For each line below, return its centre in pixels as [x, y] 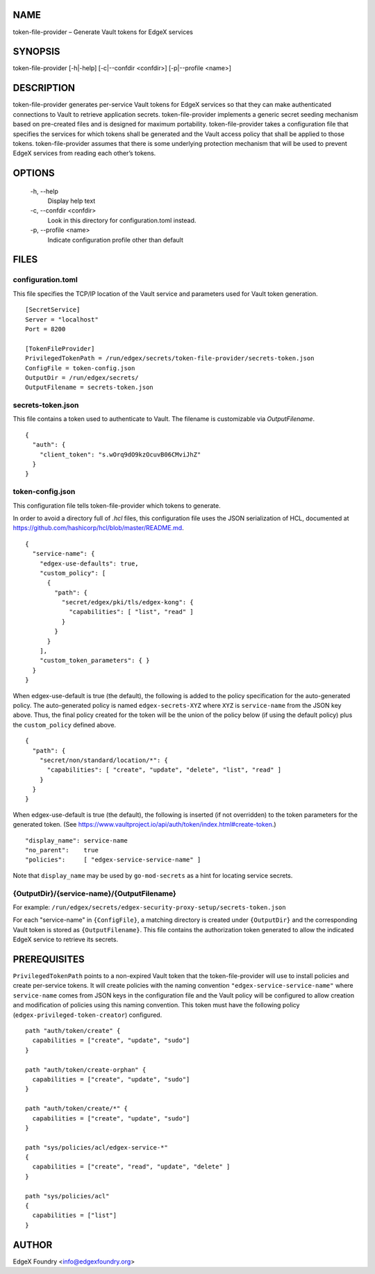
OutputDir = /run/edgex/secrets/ [82, 378]
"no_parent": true [62, 850]
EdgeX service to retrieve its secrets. [65, 940]
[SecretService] [53, 310]
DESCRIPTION [44, 88]
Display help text [72, 201]
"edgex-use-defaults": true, [89, 563]
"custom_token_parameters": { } [94, 661]
